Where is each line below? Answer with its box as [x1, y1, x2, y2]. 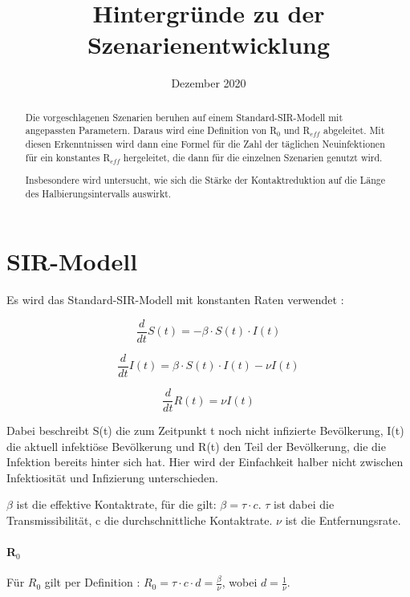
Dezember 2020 [171, 75, 246, 91]
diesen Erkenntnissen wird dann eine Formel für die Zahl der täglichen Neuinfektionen [25, 137, 385, 151]
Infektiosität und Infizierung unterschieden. [6, 469, 218, 485]
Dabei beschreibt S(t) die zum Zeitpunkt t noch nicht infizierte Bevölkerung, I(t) [6, 422, 404, 439]
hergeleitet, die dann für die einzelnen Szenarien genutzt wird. [123, 150, 383, 164]
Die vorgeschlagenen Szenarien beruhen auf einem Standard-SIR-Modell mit [25, 110, 343, 124]
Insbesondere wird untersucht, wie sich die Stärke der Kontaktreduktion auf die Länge [25, 173, 385, 187]
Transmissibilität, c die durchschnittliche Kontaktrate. [6, 512, 273, 529]
